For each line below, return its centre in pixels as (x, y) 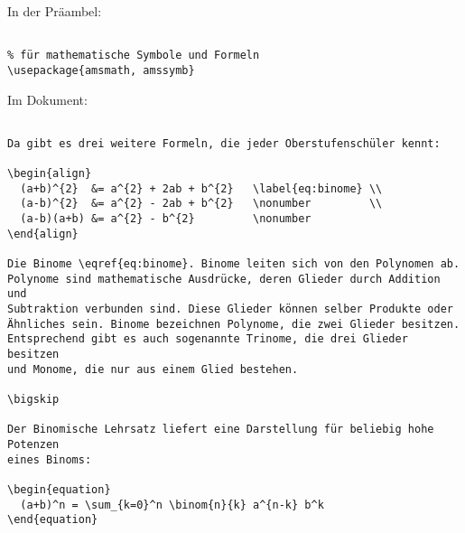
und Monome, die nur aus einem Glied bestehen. (153, 369)
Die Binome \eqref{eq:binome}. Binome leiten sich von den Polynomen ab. (234, 264)
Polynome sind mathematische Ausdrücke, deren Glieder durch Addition (224, 279)
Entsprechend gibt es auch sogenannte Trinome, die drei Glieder (208, 339)
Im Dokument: (47, 99)
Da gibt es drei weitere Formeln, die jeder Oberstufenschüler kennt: (224, 143)
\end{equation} (53, 520)
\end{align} (43, 234)
